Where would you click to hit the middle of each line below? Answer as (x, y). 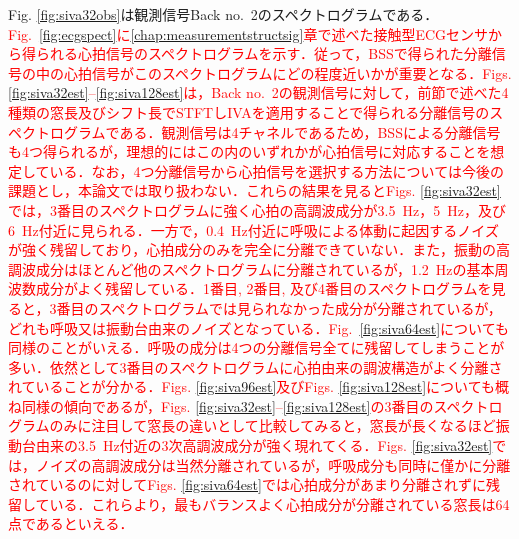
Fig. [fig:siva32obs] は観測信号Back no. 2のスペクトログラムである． (223, 14)
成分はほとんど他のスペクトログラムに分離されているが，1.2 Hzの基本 (265, 268)
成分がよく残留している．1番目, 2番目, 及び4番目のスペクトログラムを (263, 288)
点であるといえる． (71, 523)
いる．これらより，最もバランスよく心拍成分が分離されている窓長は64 (279, 503)
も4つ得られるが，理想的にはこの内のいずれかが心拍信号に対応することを (249, 151)
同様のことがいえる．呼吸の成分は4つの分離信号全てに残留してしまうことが (256, 347)
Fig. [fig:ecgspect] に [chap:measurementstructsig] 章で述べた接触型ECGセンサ (248, 33)
